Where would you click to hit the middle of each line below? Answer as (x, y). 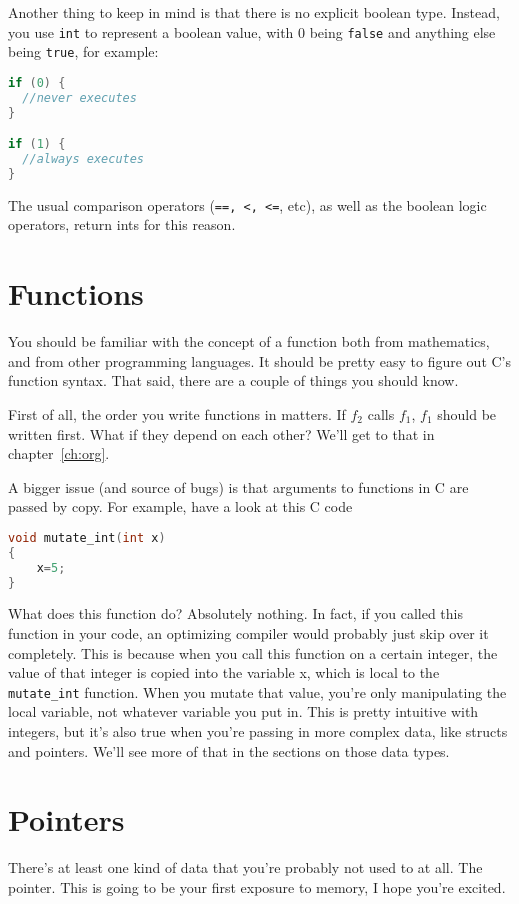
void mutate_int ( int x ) (87, 537)
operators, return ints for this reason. (122, 224)
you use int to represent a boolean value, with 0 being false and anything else (252, 31)
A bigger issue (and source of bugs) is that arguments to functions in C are (238, 486)
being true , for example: (83, 51)
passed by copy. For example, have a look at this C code (180, 506)
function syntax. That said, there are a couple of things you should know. (233, 380)
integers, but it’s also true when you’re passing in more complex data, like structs (258, 731)
